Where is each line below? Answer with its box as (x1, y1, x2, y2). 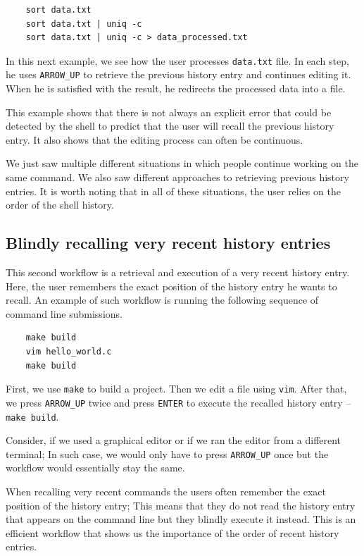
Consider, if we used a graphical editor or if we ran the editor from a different (6, 433, 341, 447)
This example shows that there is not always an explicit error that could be (6, 104, 332, 119)
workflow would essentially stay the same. (6, 460, 185, 475)
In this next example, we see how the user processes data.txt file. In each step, (6, 53, 349, 68)
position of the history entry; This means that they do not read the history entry (6, 498, 356, 512)
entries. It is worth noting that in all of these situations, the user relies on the (6, 183, 341, 198)
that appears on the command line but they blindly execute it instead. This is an (6, 512, 356, 526)
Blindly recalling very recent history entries (6, 232, 331, 254)
